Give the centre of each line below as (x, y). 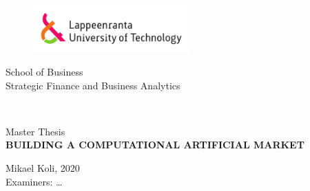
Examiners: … (34, 181)
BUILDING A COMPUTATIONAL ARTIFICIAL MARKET (155, 145)
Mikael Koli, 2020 (43, 167)
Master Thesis (35, 131)
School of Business (44, 72)
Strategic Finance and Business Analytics (93, 85)
